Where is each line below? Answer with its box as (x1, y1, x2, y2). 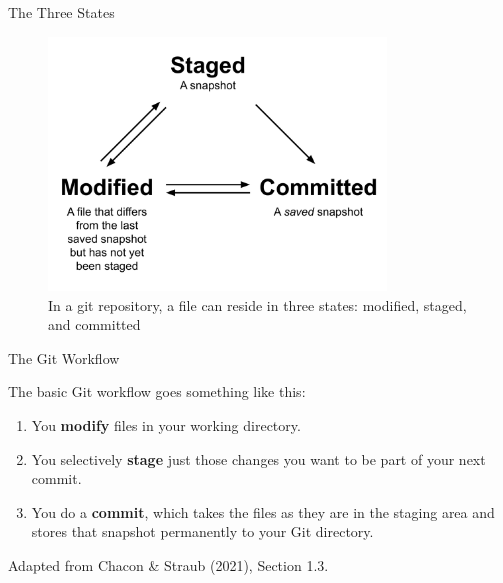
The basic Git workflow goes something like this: (8, 381, 306, 402)
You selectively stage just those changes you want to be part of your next (31, 448, 486, 469)
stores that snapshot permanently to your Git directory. (31, 521, 374, 542)
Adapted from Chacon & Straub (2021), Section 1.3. (8, 554, 329, 575)
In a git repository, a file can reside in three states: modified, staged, (48, 294, 467, 315)
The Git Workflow (8, 347, 120, 368)
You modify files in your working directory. (31, 414, 301, 435)
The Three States (8, 2, 115, 22)
